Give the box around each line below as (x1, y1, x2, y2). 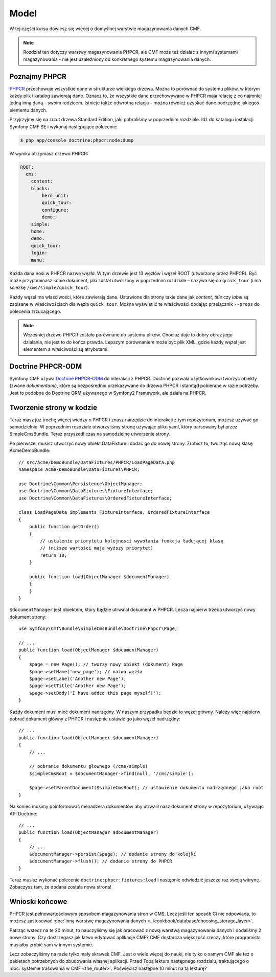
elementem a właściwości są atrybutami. (23, 346, 109, 352)
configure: (41, 207, 69, 213)
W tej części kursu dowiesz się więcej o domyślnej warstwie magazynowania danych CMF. (9, 26, 201, 32)
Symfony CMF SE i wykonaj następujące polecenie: (9, 123, 118, 130)
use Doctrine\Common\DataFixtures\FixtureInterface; (18, 488, 153, 494)
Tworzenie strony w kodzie (9, 403, 97, 412)
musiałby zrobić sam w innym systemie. (9, 941, 94, 948)
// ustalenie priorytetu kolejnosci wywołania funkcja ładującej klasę (40, 538, 223, 544)
